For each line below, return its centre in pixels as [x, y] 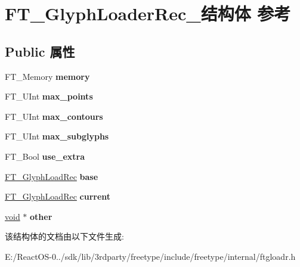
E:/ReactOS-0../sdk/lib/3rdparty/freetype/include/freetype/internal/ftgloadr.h [150, 256]
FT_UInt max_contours [54, 116]
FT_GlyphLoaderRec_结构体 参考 [148, 13]
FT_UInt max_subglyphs [57, 136]
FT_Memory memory [47, 76]
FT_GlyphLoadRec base [52, 176]
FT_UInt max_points [49, 96]
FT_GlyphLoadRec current [58, 196]
